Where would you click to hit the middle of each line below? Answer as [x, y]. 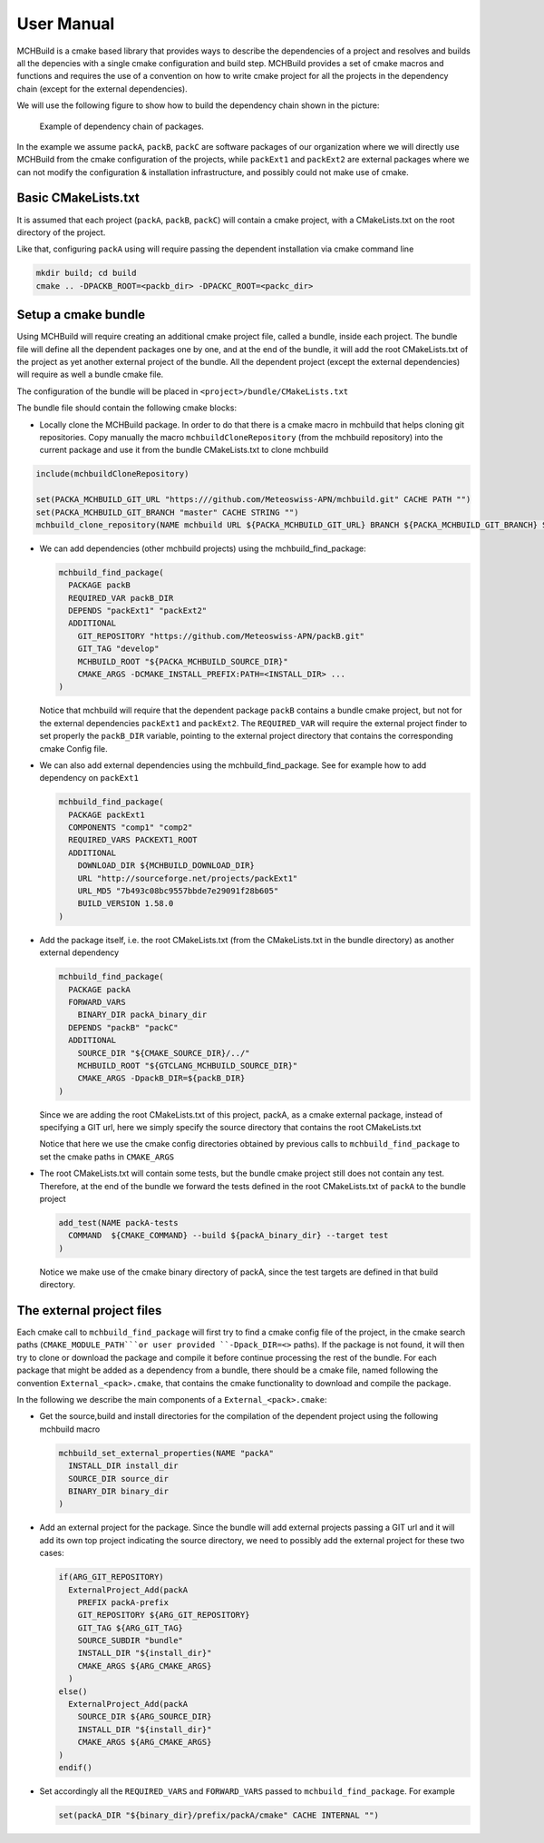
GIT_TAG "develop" [118, 649]
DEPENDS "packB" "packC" [123, 1027]
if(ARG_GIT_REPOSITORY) [112, 1577]
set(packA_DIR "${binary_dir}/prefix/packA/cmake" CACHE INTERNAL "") [219, 1815]
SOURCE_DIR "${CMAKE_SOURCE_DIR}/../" [164, 1053]
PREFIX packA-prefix [123, 1602]
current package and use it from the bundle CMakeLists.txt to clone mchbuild [184, 450]
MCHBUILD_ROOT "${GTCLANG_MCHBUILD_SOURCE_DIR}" [188, 1065]
